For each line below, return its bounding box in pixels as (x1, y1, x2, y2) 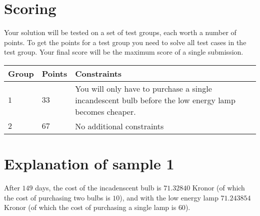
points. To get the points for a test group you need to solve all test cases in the (4, 37, 246, 47)
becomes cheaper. (75, 105, 136, 117)
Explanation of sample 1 (4, 153, 174, 174)
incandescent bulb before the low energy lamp (75, 94, 235, 106)
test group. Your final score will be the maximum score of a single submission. (4, 47, 243, 57)
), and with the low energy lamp (119, 192, 218, 202)
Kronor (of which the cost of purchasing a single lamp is (4, 202, 176, 212)
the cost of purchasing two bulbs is (4, 192, 110, 202)
